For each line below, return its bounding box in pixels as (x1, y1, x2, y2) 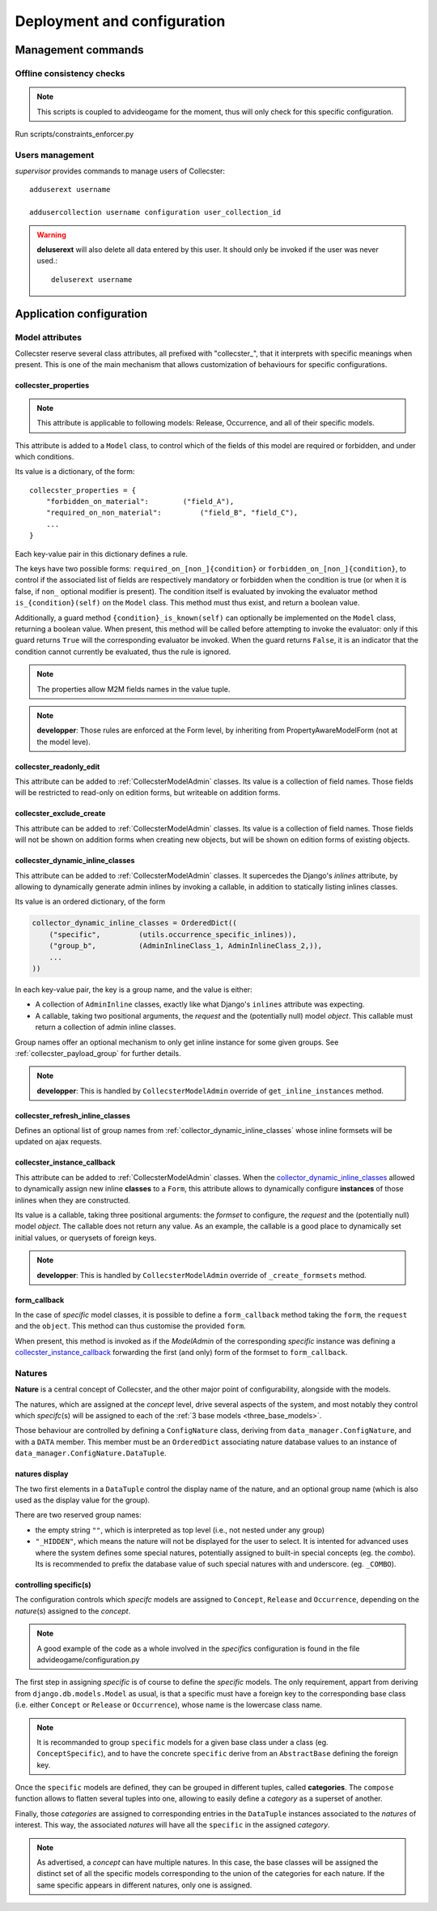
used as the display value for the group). (15, 1495, 150, 1505)
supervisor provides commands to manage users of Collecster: (15, 166, 226, 176)
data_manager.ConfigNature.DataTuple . (15, 1448, 168, 1458)
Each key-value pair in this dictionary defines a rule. (15, 549, 189, 558)
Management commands (15, 43, 145, 57)
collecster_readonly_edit (15, 762, 100, 772)
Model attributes (15, 331, 83, 343)
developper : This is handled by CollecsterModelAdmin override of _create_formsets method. (36, 1270, 367, 1280)
